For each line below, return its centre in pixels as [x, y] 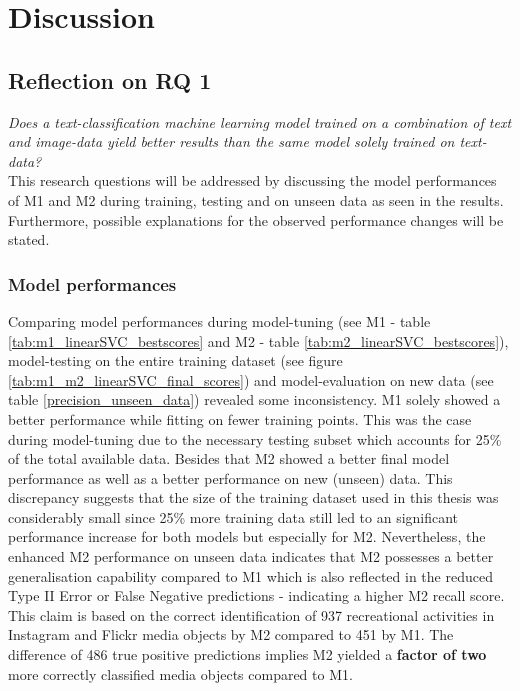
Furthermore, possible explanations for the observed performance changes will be [256, 219]
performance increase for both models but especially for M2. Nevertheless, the [247, 536]
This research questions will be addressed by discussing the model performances [252, 180]
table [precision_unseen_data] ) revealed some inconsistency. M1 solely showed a [254, 399]
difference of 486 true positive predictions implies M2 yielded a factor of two [247, 654]
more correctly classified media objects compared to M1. [180, 673]
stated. [29, 239]
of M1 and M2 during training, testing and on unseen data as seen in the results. [256, 199]
